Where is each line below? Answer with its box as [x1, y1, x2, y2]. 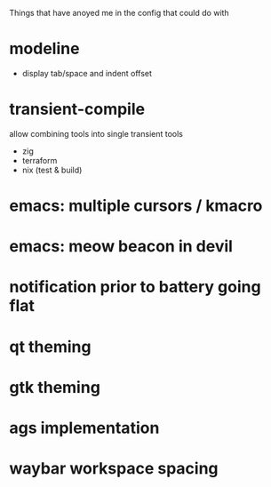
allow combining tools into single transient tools [9, 128, 184, 139]
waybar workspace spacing [9, 459, 219, 479]
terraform [21, 155, 58, 165]
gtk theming [9, 377, 100, 397]
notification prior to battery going [9, 277, 261, 297]
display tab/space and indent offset [21, 68, 153, 78]
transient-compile [9, 100, 145, 119]
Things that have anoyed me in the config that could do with [9, 8, 229, 18]
